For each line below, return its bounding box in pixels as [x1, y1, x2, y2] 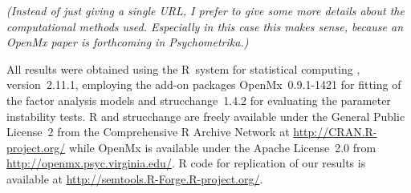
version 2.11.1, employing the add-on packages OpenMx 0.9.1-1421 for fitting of [6, 76, 401, 93]
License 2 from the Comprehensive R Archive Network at [6, 123, 290, 140]
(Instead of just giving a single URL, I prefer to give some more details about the [6, 2, 405, 18]
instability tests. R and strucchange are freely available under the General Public [6, 107, 405, 124]
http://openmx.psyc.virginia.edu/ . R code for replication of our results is [6, 155, 366, 171]
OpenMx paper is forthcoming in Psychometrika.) [6, 34, 249, 50]
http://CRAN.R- [293, 123, 377, 140]
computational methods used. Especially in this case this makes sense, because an [6, 18, 404, 34]
